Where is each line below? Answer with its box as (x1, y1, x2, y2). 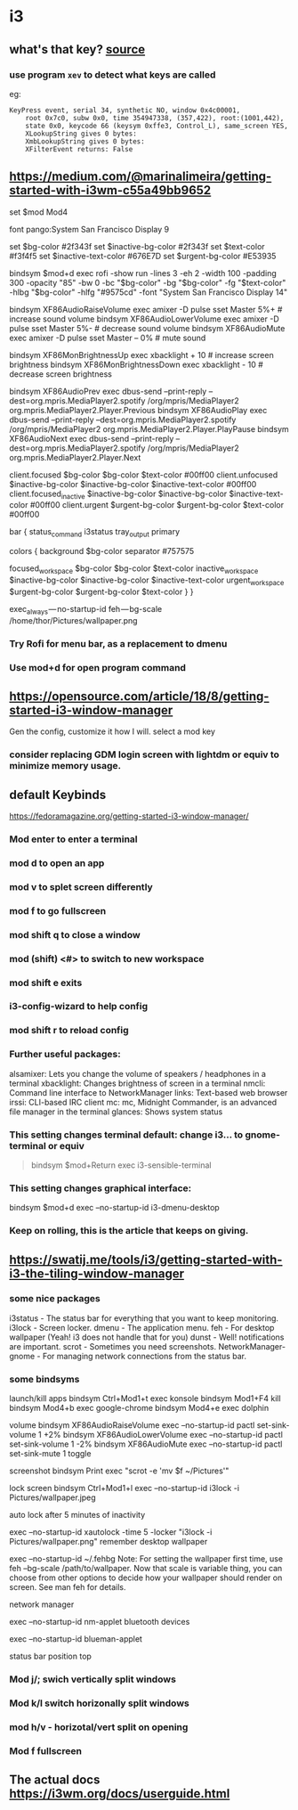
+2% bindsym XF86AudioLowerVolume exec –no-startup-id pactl (43, 1430, 283, 1440)
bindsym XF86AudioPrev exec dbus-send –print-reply (9, 386, 207, 396)
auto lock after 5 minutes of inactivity (9, 1510, 146, 1521)
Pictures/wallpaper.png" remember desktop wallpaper (9, 1537, 208, 1547)
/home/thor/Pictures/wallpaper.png (9, 615, 138, 625)
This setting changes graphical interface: (9, 1182, 192, 1194)
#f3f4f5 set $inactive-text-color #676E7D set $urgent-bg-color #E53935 (9, 250, 277, 261)
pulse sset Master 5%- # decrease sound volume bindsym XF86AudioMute (9, 322, 286, 333)
